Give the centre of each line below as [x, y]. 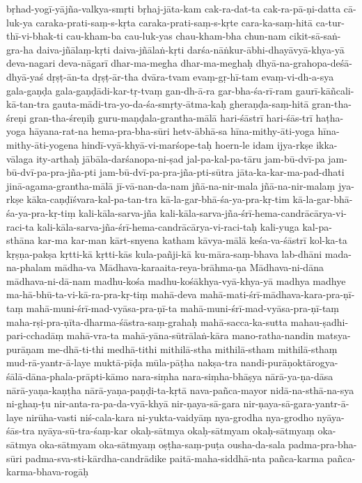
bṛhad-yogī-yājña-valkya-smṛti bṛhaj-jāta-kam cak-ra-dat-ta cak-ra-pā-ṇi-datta [174, 8]
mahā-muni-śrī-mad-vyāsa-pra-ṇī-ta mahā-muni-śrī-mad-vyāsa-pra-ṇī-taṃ [183, 308]
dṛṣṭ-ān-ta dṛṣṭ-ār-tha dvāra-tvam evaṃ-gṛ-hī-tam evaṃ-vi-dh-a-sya [190, 76]
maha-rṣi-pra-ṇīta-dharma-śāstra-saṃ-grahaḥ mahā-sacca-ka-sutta [147, 321]
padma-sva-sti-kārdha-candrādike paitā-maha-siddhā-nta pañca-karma [175, 458]
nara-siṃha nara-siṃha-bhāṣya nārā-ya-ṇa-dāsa [233, 376]
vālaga [20, 158]
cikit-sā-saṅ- [315, 36]
